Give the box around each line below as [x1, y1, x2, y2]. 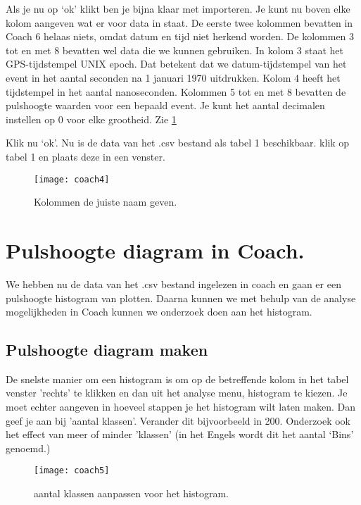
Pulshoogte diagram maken [6, 339, 208, 361]
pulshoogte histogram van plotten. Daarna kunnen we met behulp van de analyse [6, 290, 356, 305]
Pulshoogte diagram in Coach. [6, 235, 305, 264]
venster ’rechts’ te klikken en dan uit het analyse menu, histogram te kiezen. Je [6, 385, 348, 400]
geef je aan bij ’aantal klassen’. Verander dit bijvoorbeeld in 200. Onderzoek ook [6, 413, 350, 428]
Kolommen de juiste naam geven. [34, 194, 177, 209]
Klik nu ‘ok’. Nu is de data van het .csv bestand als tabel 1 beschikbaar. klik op [6, 135, 350, 150]
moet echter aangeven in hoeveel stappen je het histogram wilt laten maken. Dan [6, 399, 355, 414]
